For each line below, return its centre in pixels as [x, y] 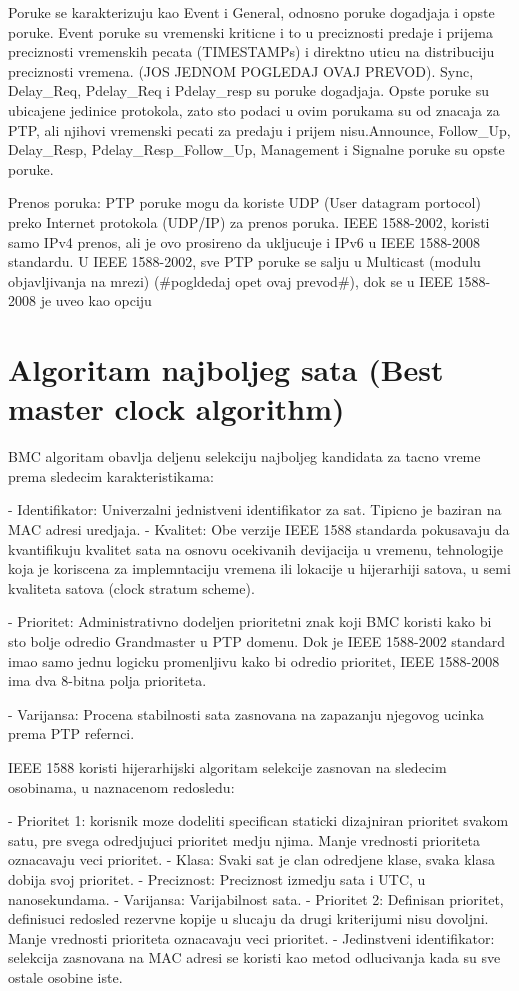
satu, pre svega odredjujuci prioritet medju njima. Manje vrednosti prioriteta [244, 839]
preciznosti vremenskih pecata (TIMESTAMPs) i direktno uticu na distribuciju [251, 51]
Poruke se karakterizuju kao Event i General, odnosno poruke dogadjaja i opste [251, 12]
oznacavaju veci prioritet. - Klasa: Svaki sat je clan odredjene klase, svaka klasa [251, 859]
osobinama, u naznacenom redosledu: [121, 786]
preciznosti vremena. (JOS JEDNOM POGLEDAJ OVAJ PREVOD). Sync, [241, 70]
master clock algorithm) [176, 408]
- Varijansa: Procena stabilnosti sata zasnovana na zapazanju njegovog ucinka [246, 713]
